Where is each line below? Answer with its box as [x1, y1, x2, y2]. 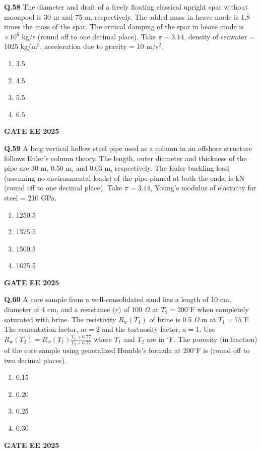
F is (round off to [196, 345, 250, 356]
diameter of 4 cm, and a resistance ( [4, 304, 115, 315]
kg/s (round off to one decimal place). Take [22, 31, 156, 41]
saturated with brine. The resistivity [4, 314, 116, 324]
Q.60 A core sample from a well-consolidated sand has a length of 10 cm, [4, 294, 231, 305]
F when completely [190, 304, 249, 315]
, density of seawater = [184, 31, 255, 41]
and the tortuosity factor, [102, 324, 180, 334]
